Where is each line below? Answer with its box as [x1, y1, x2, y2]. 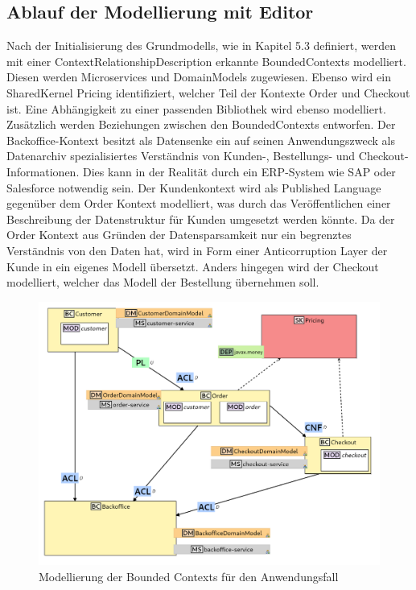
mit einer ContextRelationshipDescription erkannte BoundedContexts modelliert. [6, 52, 406, 69]
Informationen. [6, 163, 80, 179]
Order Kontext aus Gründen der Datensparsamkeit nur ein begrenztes [6, 226, 352, 243]
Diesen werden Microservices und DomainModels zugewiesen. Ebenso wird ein [6, 68, 391, 85]
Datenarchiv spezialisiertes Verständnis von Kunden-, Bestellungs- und [6, 147, 356, 164]
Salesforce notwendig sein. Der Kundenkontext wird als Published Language [6, 179, 381, 196]
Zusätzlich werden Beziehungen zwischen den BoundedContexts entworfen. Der [6, 116, 396, 133]
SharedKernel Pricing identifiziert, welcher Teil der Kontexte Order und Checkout [6, 84, 410, 101]
